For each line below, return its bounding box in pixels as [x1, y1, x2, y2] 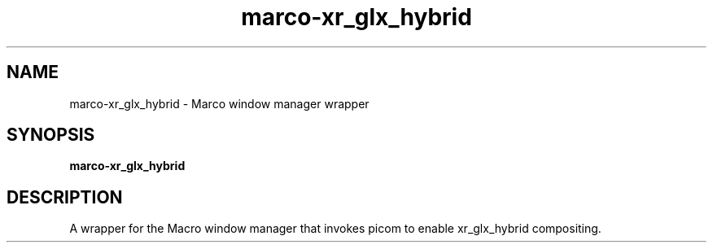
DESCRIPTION [7, 186, 123, 207]
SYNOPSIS [7, 124, 95, 146]
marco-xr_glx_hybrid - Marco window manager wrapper [69, 96, 370, 111]
